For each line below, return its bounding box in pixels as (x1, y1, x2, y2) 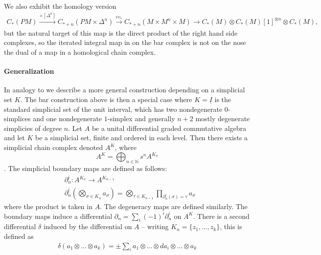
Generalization (4, 66, 54, 76)
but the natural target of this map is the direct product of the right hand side (4, 27, 238, 38)
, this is (220, 221, 242, 232)
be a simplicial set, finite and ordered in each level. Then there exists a (35, 132, 248, 143)
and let (4, 132, 25, 143)
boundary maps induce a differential (4, 211, 113, 221)
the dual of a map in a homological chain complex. (4, 47, 156, 57)
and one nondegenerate (33, 113, 102, 124)
